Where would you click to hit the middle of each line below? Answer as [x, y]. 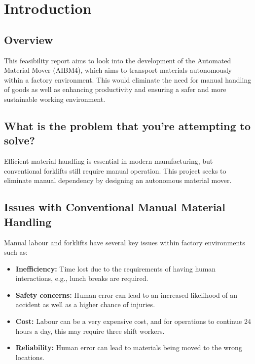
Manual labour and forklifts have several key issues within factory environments [125, 242]
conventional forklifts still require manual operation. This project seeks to [115, 170]
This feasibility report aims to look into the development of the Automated [118, 60]
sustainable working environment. [55, 99]
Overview [29, 39]
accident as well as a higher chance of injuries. [85, 304]
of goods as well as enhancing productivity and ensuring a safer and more [115, 89]
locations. [30, 357]
